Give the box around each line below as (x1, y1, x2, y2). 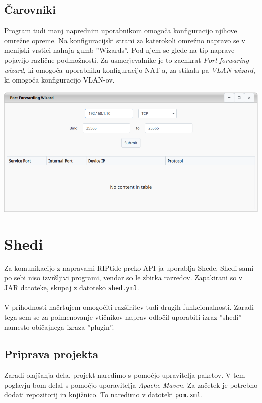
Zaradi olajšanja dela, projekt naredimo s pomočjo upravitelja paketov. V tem (4, 370, 245, 380)
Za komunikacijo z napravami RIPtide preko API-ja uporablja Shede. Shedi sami (4, 262, 254, 273)
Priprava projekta (4, 346, 99, 362)
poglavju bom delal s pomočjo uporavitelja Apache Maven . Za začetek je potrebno (4, 379, 258, 390)
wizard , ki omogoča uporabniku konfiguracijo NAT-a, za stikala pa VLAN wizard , (4, 64, 255, 75)
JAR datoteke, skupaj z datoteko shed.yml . (4, 282, 139, 293)
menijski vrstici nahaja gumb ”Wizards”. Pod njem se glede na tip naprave (4, 45, 235, 55)
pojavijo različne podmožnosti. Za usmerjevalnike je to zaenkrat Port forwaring (4, 54, 249, 65)
